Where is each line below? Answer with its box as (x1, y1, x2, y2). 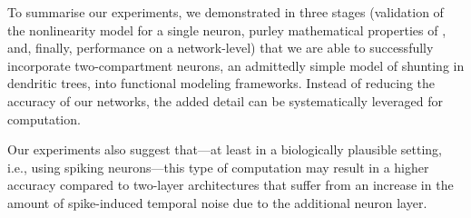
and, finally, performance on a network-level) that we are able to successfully (7, 38, 434, 57)
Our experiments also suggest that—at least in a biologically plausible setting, (7, 140, 442, 159)
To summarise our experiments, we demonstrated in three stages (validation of (7, 3, 444, 21)
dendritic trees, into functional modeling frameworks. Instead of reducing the (7, 74, 436, 93)
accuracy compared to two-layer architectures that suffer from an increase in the (7, 175, 454, 194)
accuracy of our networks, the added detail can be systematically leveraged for (7, 91, 443, 110)
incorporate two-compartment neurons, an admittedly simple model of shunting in (7, 55, 465, 74)
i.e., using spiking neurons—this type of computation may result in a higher (7, 157, 429, 176)
